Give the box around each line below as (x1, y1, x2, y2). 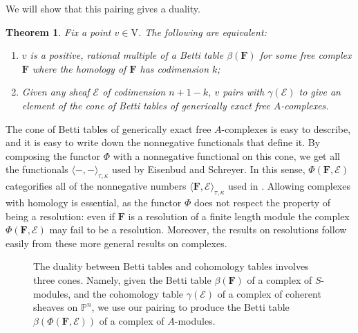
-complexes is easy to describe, (221, 121, 351, 136)
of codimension (102, 84, 166, 99)
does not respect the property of (194, 195, 331, 209)
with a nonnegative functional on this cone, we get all (113, 148, 340, 163)
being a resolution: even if (6, 208, 115, 223)
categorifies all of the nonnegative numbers (6, 179, 187, 193)
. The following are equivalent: (138, 24, 267, 39)
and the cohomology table (73, 286, 184, 300)
